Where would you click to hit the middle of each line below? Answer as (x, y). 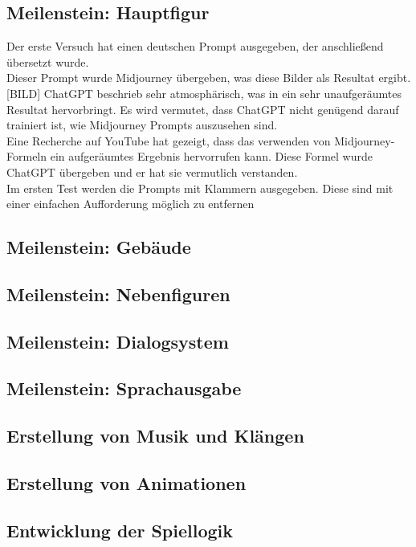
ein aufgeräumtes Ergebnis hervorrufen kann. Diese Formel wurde (211, 156)
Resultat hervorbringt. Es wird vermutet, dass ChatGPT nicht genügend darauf (203, 109)
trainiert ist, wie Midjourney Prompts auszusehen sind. (142, 125)
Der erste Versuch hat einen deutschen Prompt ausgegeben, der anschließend (195, 46)
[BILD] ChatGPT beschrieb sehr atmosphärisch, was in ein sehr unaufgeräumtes (204, 93)
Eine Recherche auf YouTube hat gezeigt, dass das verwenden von (169, 140)
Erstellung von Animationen (126, 483)
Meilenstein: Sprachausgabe (124, 388)
